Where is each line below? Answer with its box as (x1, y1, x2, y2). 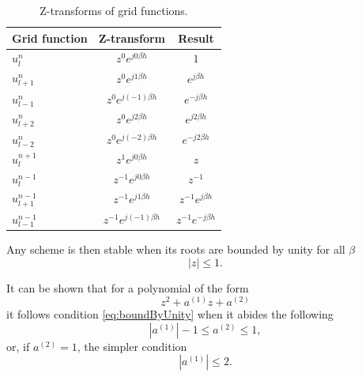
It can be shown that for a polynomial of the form (6, 279, 249, 296)
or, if (6, 337, 30, 354)
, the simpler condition (77, 337, 187, 354)
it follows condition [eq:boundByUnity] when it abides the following (6, 306, 334, 322)
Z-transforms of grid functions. (40, 2, 188, 18)
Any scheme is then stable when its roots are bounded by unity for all (6, 240, 345, 257)
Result (178, 29, 214, 46)
